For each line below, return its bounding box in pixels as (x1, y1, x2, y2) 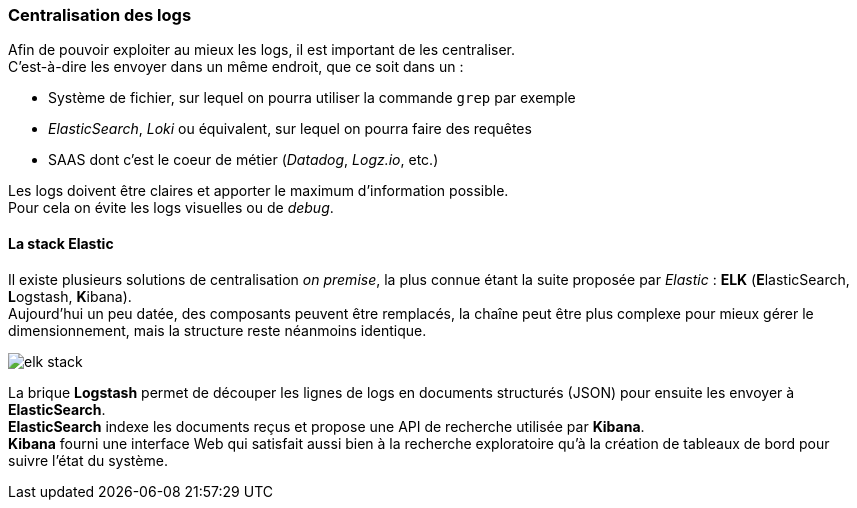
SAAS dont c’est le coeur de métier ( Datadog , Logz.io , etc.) (48, 151, 439, 169)
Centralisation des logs (8, 5, 192, 25)
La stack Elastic (8, 234, 114, 252)
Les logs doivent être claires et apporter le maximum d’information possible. (8, 182, 509, 200)
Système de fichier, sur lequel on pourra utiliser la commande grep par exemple (48, 89, 576, 107)
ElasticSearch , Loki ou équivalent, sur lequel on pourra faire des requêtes (48, 120, 532, 138)
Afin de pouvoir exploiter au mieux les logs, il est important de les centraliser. (8, 41, 516, 59)
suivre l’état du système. (8, 451, 168, 469)
